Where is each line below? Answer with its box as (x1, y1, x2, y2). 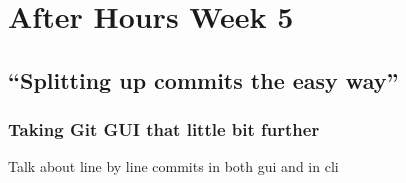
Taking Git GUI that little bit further (8, 117, 320, 142)
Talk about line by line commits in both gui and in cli (8, 156, 339, 177)
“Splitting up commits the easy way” (8, 64, 399, 95)
